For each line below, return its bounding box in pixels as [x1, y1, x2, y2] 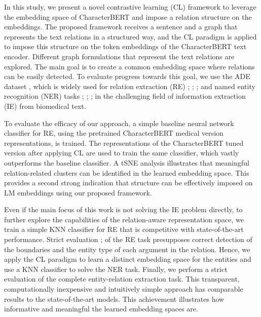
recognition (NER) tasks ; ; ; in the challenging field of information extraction [4, 91, 246, 101]
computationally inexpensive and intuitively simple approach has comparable [4, 284, 243, 294]
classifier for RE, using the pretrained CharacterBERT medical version [4, 128, 223, 138]
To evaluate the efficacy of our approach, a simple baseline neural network [4, 117, 234, 128]
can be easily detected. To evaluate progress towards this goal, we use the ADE [4, 71, 250, 82]
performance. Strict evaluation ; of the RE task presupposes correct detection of [4, 234, 252, 245]
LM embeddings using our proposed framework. [4, 187, 152, 197]
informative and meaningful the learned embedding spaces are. [4, 303, 198, 314]
